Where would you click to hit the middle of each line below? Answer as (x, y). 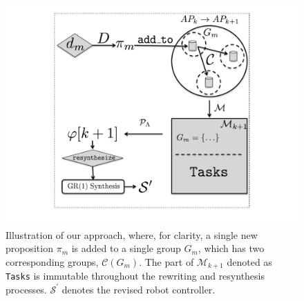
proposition (29, 248)
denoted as (249, 261)
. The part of (167, 261)
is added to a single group (126, 248)
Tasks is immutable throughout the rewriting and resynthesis (135, 276)
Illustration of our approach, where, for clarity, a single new (132, 234)
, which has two (231, 248)
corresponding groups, (52, 261)
